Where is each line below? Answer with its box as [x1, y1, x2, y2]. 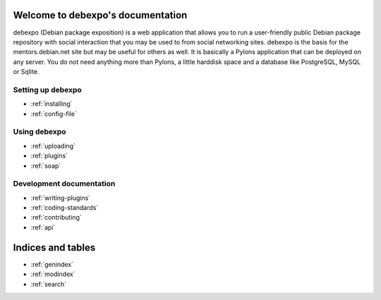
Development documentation [13, 179, 116, 189]
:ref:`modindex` [30, 270, 75, 278]
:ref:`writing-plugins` [30, 194, 91, 202]
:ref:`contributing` [30, 213, 83, 222]
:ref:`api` [30, 223, 56, 232]
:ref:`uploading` [30, 142, 75, 150]
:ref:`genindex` [30, 260, 74, 268]
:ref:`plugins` [30, 151, 68, 160]
